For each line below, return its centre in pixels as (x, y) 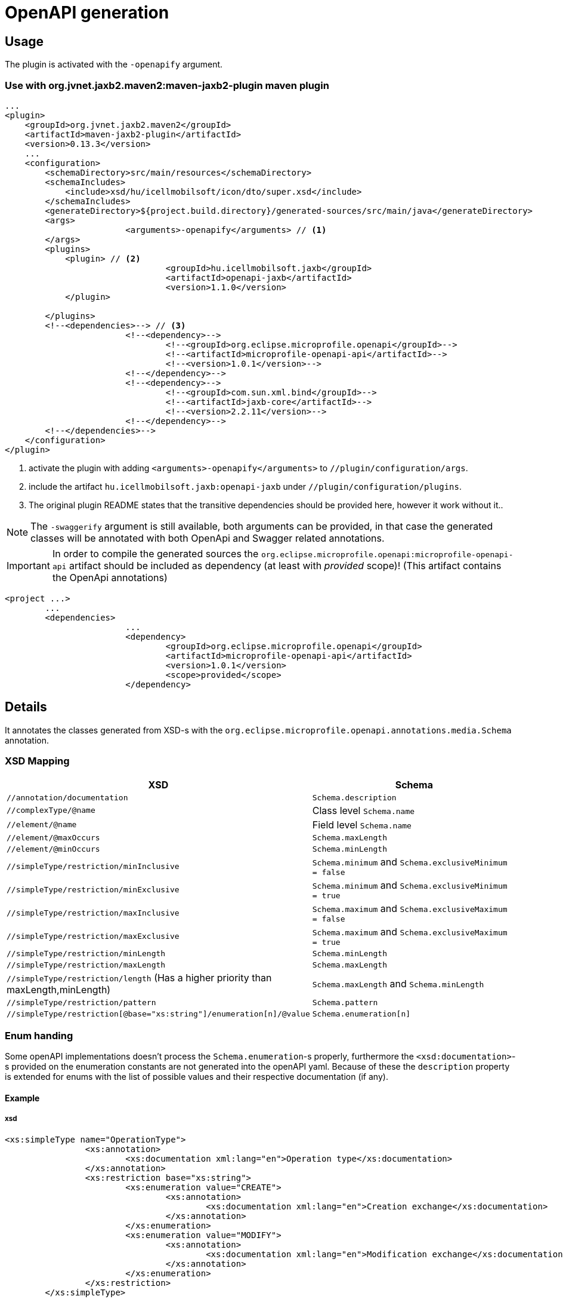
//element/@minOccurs (53, 849)
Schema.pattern (345, 1002)
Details (26, 707)
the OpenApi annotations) (110, 577)
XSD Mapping (37, 761)
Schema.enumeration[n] (361, 1014)
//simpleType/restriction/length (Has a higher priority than (139, 977)
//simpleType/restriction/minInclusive (93, 866)
